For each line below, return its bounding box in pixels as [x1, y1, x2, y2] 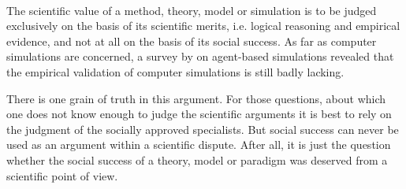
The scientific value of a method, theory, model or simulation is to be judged [6, 2, 377, 18]
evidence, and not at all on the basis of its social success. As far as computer [6, 32, 377, 49]
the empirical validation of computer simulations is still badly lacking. [6, 63, 345, 80]
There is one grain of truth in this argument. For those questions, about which [6, 90, 386, 106]
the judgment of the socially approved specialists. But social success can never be [6, 120, 399, 137]
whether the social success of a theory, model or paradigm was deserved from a [6, 151, 388, 168]
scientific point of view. [6, 167, 118, 183]
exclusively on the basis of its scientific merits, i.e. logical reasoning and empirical [6, 17, 400, 34]
